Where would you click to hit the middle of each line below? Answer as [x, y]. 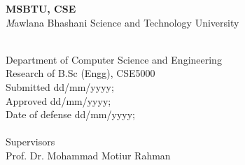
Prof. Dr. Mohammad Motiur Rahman [88, 155]
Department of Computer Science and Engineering [114, 59]
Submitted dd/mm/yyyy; [60, 86]
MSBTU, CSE [41, 8]
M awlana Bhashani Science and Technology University [122, 22]
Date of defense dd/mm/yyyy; [70, 114]
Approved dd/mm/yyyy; [58, 100]
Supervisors [30, 142]
